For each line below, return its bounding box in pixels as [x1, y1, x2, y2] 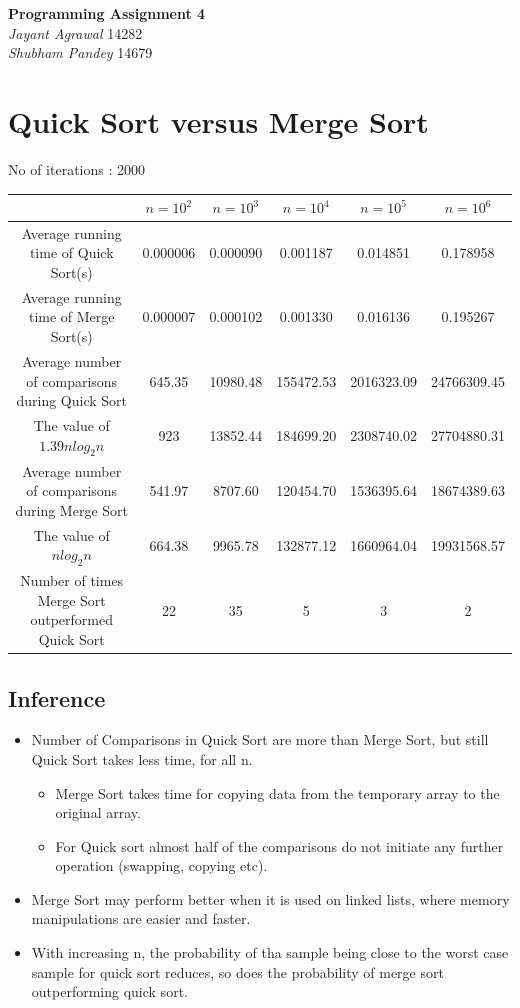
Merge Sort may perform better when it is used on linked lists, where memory [31, 888, 510, 909]
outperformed [30, 609, 113, 630]
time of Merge [28, 306, 115, 327]
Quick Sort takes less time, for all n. [31, 748, 253, 769]
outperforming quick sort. [31, 981, 188, 1002]
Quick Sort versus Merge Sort [8, 100, 429, 141]
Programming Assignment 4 [8, 3, 206, 23]
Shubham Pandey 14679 [8, 42, 153, 63]
